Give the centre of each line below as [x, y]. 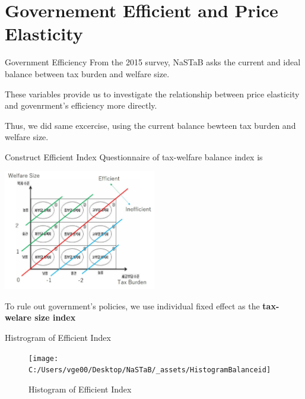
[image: [44, 358]
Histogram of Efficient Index [80, 389]
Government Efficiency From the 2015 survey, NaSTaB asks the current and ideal [153, 62]
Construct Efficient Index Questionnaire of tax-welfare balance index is [134, 156]
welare [18, 317]
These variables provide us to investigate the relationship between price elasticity [152, 94]
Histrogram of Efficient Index [58, 338]
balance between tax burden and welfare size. [87, 73]
